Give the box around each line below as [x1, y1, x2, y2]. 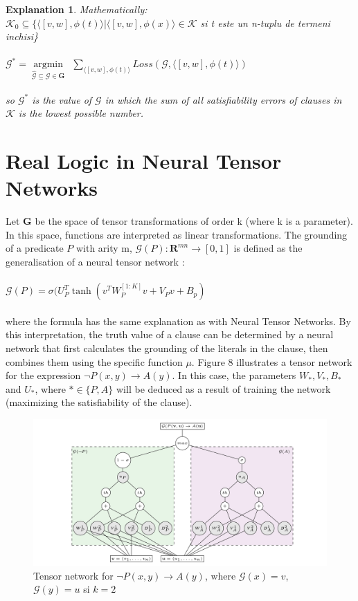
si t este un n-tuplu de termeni [200, 15, 330, 30]
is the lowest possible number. [18, 106, 144, 120]
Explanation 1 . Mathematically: [6, 2, 147, 16]
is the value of [32, 92, 92, 107]
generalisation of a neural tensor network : [6, 255, 185, 269]
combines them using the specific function [6, 354, 183, 369]
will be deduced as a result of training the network [116, 381, 331, 396]
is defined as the [233, 241, 303, 255]
